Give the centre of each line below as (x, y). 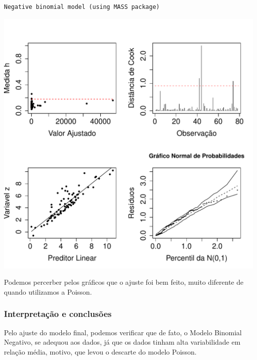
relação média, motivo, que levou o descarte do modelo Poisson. (100, 351)
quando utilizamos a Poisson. (48, 291)
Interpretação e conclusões (58, 314)
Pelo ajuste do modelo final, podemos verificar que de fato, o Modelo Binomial (123, 332)
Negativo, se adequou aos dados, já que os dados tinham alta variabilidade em (122, 342)
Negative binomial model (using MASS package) (82, 7)
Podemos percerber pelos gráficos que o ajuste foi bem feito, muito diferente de (124, 282)
